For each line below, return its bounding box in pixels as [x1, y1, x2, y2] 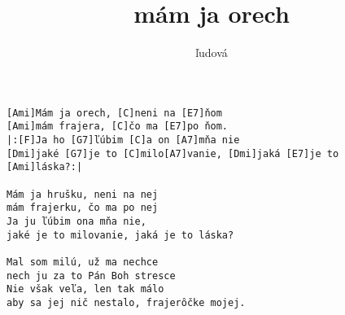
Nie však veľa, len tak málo [7, 283, 164, 295]
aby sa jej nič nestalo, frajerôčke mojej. [7, 296, 246, 308]
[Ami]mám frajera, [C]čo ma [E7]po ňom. [7, 120, 229, 133]
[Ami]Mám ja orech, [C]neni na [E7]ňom [7, 107, 222, 119]
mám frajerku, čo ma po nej [7, 202, 159, 214]
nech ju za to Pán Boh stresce [7, 269, 176, 282]
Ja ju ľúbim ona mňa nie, [7, 215, 146, 227]
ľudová [195, 44, 228, 61]
